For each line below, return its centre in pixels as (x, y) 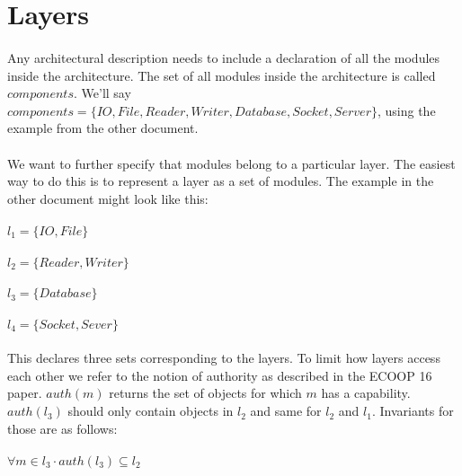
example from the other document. (103, 128)
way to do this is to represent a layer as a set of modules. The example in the (221, 181)
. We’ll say (102, 93)
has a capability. (366, 393)
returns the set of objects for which (205, 393)
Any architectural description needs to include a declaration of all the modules (224, 57)
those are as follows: (62, 428)
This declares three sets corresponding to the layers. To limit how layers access (224, 358)
